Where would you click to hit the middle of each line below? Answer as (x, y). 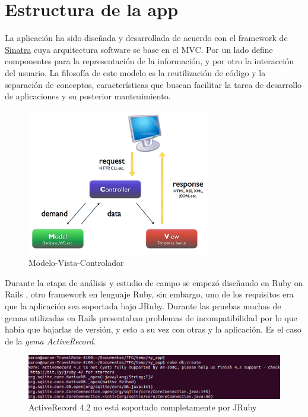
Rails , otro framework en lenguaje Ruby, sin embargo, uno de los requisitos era (149, 294)
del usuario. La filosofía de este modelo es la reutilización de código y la (135, 72)
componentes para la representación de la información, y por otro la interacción (149, 61)
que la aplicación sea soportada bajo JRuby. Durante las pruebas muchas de (143, 305)
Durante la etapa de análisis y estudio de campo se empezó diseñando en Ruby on (154, 282)
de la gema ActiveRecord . (50, 341)
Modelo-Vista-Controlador (76, 263)
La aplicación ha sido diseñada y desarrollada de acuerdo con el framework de (146, 38)
